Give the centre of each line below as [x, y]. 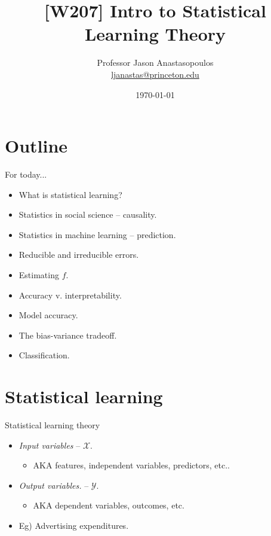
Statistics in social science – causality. [88, 214]
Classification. [44, 355]
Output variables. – [54, 485]
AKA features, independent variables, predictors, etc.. [131, 465]
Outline [36, 146]
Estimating [39, 275]
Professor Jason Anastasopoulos [155, 63]
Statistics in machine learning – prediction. [97, 234]
